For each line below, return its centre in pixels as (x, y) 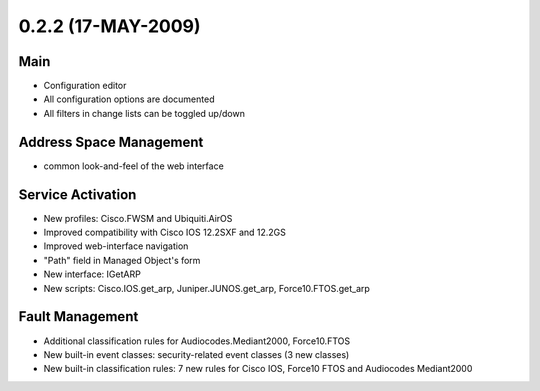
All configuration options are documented (129, 99)
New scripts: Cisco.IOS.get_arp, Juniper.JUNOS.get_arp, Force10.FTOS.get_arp (206, 288)
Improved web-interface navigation (116, 246)
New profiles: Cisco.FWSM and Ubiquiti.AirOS (138, 218)
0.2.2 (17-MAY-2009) (109, 26)
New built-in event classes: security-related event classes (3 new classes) (196, 354)
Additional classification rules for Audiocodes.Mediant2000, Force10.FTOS (196, 341)
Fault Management (78, 316)
